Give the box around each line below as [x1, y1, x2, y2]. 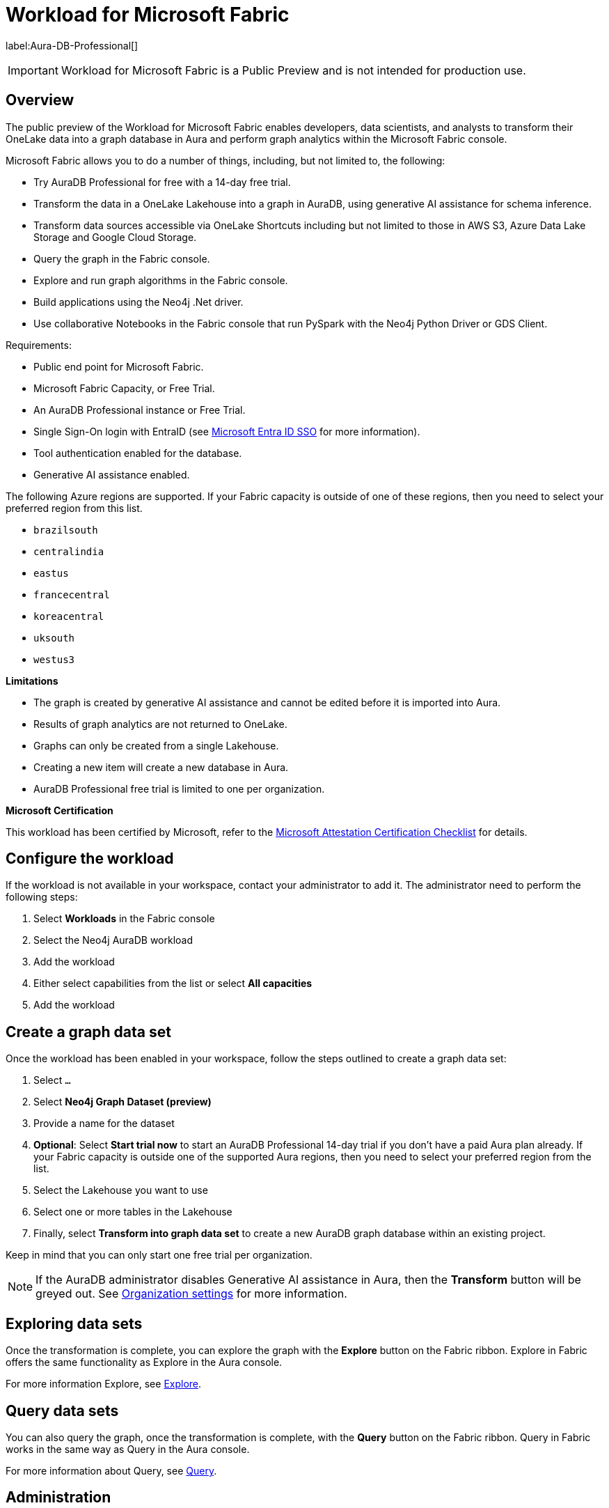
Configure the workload [6, 850, 174, 868]
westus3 [33, 653, 75, 665]
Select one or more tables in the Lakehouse [33, 1206, 232, 1218]
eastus [33, 567, 69, 579]
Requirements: [6, 339, 72, 351]
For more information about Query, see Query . [6, 1464, 217, 1477]
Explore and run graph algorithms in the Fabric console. [33, 274, 288, 286]
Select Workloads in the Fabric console [33, 912, 215, 925]
